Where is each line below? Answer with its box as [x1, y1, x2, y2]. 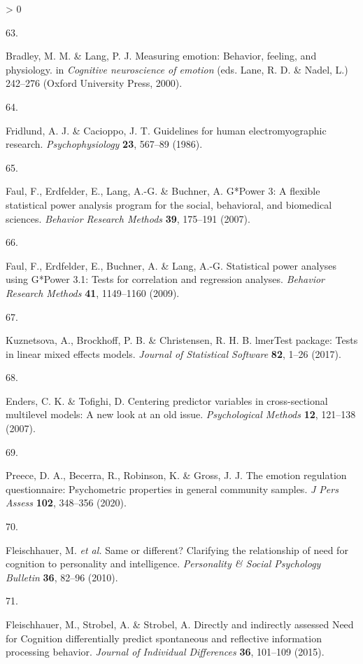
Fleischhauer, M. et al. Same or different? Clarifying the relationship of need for [6, 542, 348, 557]
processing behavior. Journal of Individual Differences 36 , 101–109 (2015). [6, 644, 325, 659]
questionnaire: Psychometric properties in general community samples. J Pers [6, 481, 339, 496]
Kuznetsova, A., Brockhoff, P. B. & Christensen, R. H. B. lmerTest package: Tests [6, 333, 358, 347]
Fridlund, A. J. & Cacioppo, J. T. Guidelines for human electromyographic [6, 123, 327, 137]
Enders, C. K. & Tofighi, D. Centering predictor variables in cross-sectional [6, 393, 328, 408]
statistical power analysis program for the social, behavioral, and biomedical [6, 197, 332, 212]
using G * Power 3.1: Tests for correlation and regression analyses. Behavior [6, 272, 325, 286]
